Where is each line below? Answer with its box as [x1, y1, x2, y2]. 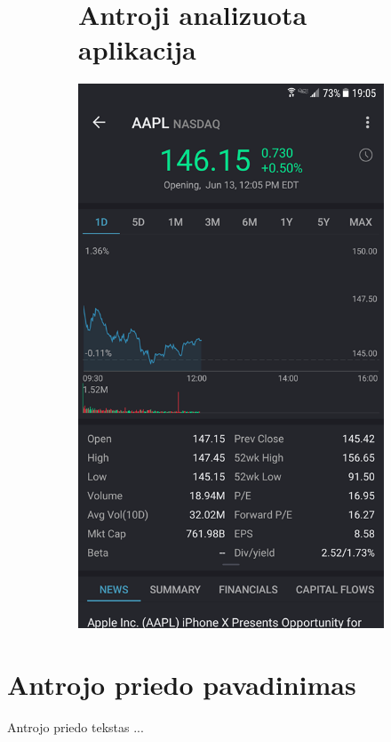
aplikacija [78, 31, 196, 68]
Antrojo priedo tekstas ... [7, 717, 144, 736]
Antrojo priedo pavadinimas [7, 665, 356, 702]
